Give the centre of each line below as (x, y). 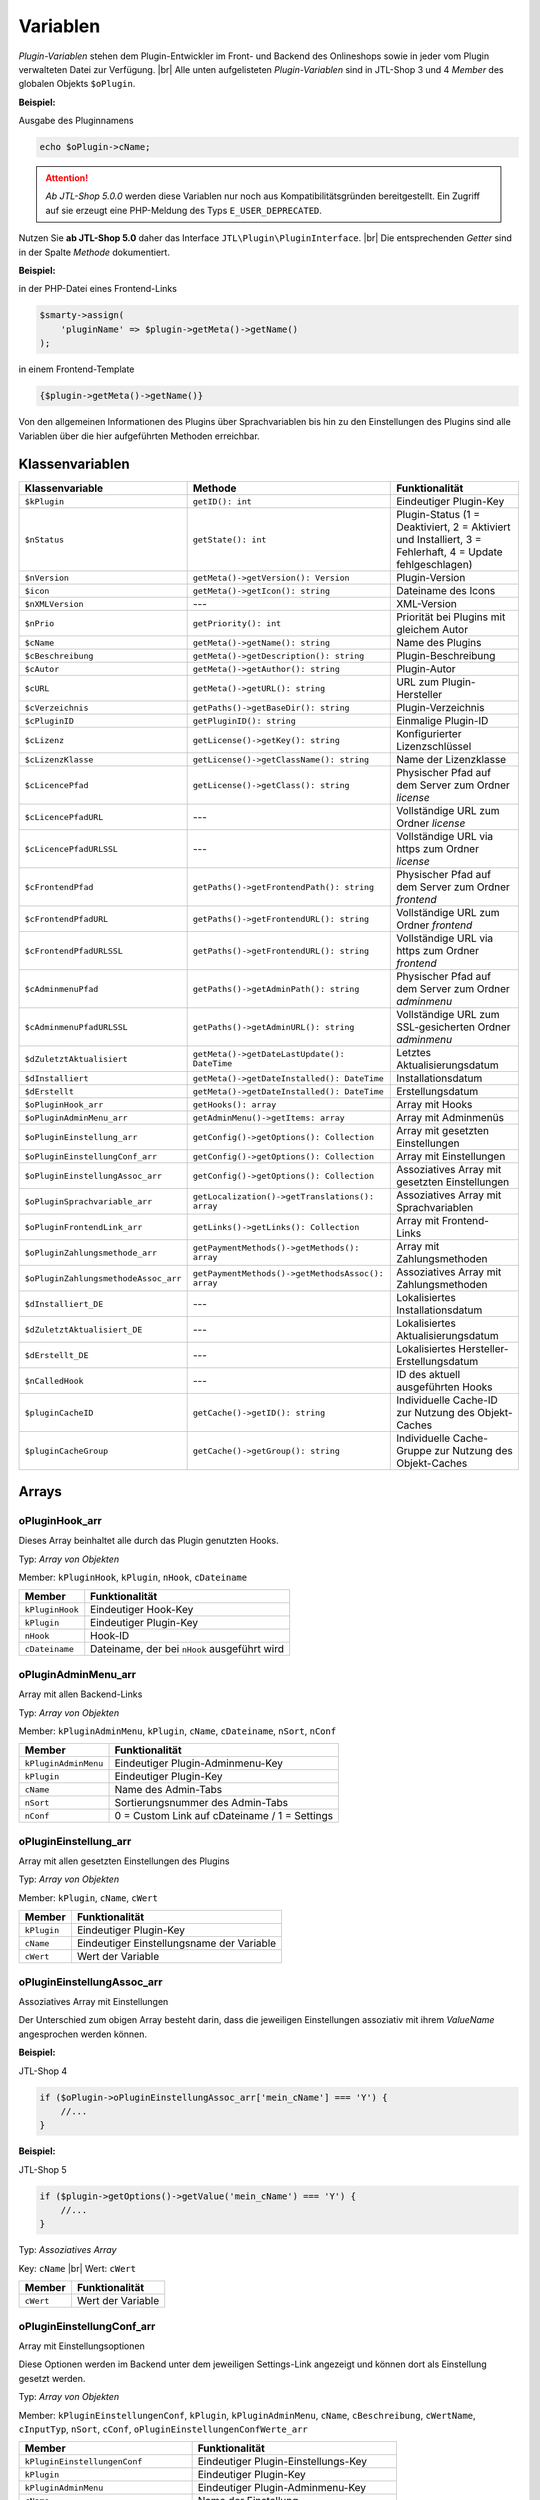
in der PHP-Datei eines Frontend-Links (97, 289)
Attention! (67, 178)
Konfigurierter (429, 734)
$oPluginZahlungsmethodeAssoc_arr (103, 1278)
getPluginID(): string (244, 720)
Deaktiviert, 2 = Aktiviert (453, 527)
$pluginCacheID (59, 1412)
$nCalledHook (54, 1380)
